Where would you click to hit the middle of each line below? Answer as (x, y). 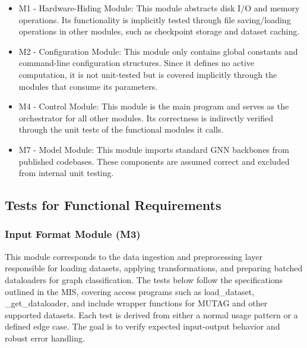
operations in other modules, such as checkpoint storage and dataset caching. (159, 31)
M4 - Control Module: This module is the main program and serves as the (154, 106)
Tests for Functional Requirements (113, 205)
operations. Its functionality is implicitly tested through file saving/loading (155, 19)
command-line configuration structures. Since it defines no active (137, 63)
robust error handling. (45, 338)
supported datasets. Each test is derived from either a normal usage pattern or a (151, 314)
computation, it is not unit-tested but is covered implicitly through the (148, 74)
